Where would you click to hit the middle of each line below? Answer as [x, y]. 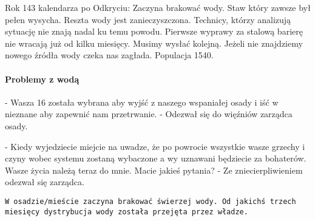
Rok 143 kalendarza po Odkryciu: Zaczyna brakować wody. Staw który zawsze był [158, 7]
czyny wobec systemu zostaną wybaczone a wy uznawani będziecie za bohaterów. [156, 158]
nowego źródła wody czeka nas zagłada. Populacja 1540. [109, 55]
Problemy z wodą [42, 79]
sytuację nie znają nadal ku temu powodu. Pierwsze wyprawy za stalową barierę [154, 31]
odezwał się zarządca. [45, 182]
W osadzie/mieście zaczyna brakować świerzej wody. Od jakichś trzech [151, 201]
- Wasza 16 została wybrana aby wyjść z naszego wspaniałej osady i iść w [142, 102]
